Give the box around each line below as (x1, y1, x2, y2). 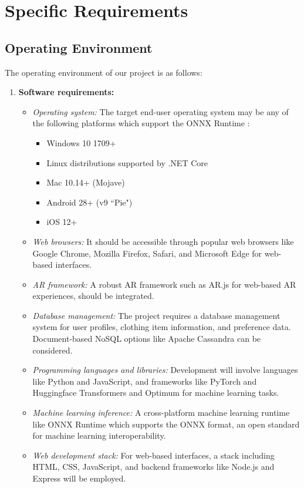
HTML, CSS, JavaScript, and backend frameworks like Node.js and (32, 460, 275, 473)
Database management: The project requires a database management (32, 309, 281, 321)
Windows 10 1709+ (46, 136, 116, 149)
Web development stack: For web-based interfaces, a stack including (32, 449, 275, 461)
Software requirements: (18, 86, 114, 98)
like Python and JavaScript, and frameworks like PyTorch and (32, 375, 257, 387)
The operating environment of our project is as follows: (5, 66, 202, 78)
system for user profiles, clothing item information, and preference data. (32, 321, 291, 333)
